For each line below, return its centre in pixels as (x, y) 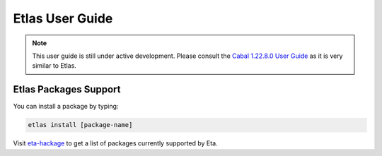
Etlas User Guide (63, 18)
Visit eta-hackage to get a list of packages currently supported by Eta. (116, 143)
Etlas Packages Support (67, 89)
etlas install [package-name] (80, 125)
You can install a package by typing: (66, 107)
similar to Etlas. (54, 66)
